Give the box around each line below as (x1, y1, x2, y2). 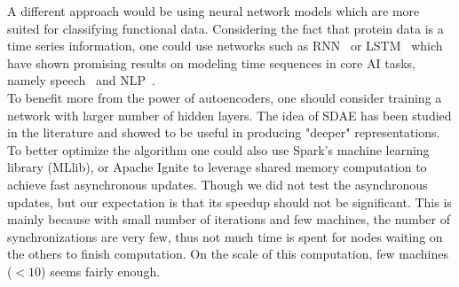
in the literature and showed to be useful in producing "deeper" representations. (7, 123, 440, 142)
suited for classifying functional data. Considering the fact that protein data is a (7, 19, 444, 37)
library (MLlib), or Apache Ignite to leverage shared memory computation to (7, 158, 427, 176)
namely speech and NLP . (7, 71, 155, 89)
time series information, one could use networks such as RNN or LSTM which (7, 36, 443, 55)
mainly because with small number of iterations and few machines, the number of (7, 210, 450, 229)
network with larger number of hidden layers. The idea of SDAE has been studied (7, 105, 452, 124)
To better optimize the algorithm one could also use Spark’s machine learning (7, 140, 430, 159)
